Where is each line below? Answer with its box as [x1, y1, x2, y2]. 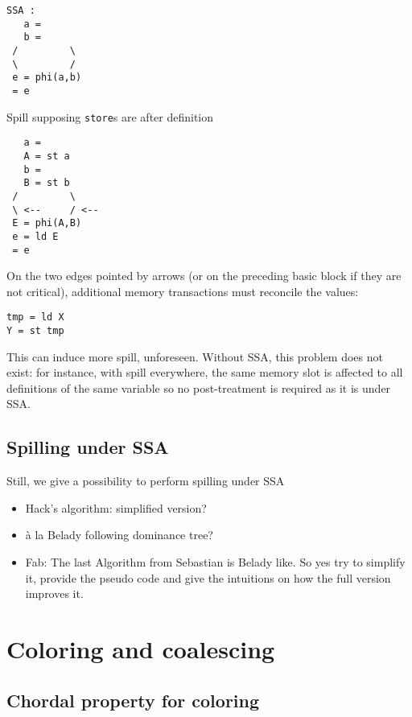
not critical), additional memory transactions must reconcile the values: [6, 282, 359, 299]
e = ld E [12, 230, 59, 242]
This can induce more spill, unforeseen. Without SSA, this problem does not [6, 348, 383, 365]
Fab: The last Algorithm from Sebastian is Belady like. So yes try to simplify [25, 554, 406, 571]
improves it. [25, 585, 84, 602]
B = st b [23, 177, 70, 189]
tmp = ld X [6, 311, 64, 323]
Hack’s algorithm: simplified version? [25, 499, 207, 516]
